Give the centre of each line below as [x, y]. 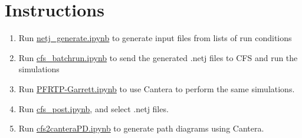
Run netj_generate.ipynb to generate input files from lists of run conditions [155, 38]
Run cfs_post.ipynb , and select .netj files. [93, 108]
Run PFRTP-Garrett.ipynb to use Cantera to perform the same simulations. [157, 88]
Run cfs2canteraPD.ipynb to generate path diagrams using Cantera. [141, 128]
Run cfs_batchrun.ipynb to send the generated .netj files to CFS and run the [158, 57]
